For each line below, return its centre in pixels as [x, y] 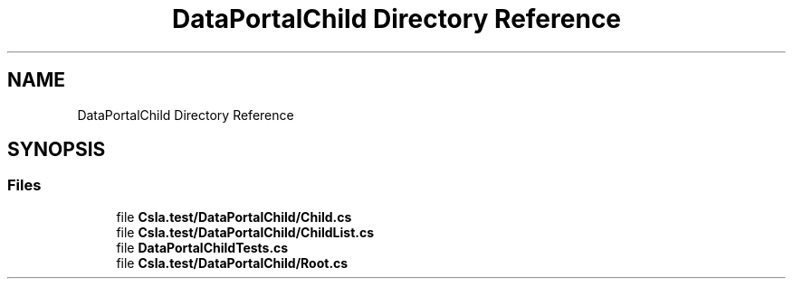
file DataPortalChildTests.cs [202, 247]
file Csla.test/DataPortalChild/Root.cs [232, 263]
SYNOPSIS [57, 150]
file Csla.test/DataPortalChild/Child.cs [234, 217]
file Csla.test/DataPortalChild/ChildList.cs [245, 232]
